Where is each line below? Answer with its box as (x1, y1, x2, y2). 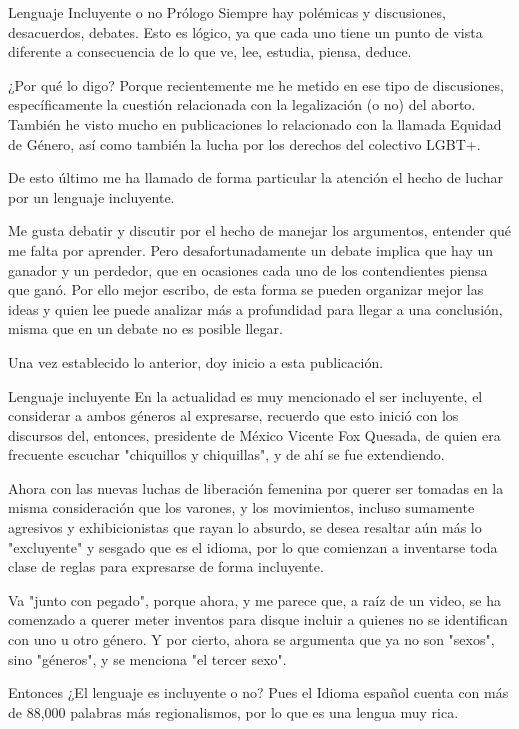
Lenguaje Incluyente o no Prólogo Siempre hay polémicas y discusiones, (8, 2, 446, 22)
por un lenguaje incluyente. (8, 186, 175, 207)
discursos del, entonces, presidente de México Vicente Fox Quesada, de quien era (8, 424, 501, 445)
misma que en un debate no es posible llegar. (8, 318, 283, 339)
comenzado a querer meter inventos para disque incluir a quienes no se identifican (8, 609, 508, 630)
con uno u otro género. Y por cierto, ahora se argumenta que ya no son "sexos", (8, 629, 495, 650)
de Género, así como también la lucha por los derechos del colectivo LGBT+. (8, 133, 481, 154)
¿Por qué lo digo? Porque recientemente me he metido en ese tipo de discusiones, (8, 74, 504, 95)
